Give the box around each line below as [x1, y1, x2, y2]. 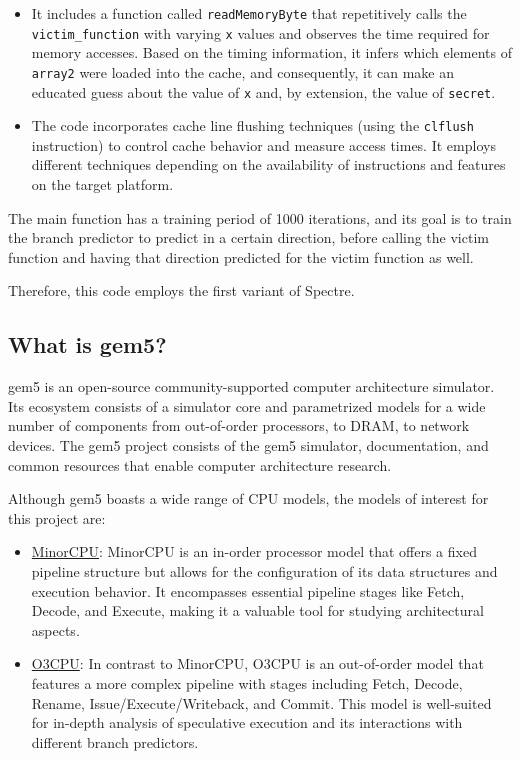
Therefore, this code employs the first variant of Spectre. [8, 280, 355, 301]
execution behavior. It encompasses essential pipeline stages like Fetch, [31, 580, 465, 601]
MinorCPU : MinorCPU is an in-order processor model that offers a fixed [31, 541, 477, 562]
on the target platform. [31, 174, 174, 195]
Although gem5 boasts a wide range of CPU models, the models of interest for [8, 488, 489, 509]
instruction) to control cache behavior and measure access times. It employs [31, 134, 496, 155]
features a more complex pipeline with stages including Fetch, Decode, [31, 672, 463, 693]
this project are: [8, 507, 106, 528]
